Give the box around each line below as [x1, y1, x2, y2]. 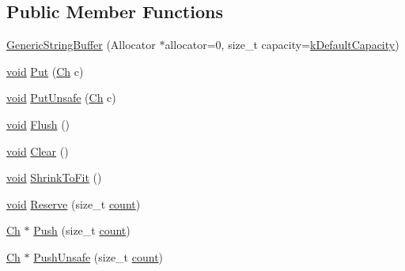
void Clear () [6, 142, 69, 159]
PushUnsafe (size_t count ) [33, 248, 164, 265]
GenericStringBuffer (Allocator [6, 36, 156, 53]
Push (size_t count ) [33, 222, 131, 239]
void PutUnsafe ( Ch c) [6, 89, 116, 106]
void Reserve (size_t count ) [6, 195, 141, 212]
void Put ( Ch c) [6, 62, 84, 79]
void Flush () [6, 115, 70, 132]
